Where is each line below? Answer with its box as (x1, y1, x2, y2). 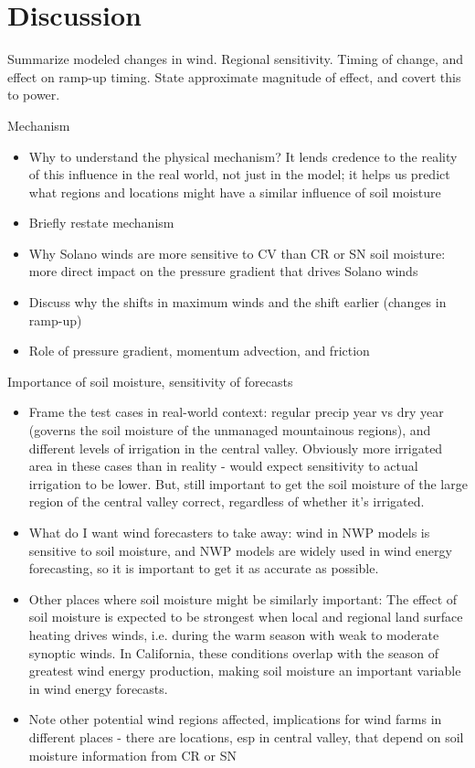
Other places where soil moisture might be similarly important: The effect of (28, 589, 458, 608)
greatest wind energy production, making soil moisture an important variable (28, 661, 461, 680)
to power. (7, 85, 60, 104)
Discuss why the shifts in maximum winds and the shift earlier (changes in (28, 293, 447, 312)
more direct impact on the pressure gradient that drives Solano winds (28, 261, 418, 281)
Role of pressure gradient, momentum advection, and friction (28, 341, 370, 360)
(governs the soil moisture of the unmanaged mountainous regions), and (28, 421, 431, 440)
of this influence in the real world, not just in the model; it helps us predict (28, 165, 450, 184)
